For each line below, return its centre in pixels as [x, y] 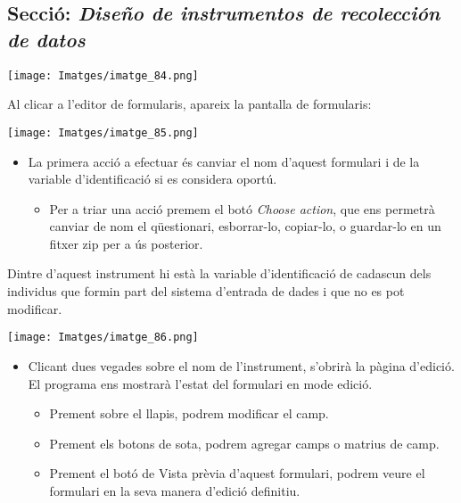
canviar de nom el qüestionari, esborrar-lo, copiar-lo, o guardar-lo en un [245, 226]
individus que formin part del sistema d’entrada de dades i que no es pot [206, 291]
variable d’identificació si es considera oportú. [152, 179]
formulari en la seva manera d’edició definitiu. [175, 490]
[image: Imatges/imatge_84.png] [103, 75]
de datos [46, 39]
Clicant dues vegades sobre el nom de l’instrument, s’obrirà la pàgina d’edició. [241, 365]
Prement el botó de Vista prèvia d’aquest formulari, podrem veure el [237, 473]
